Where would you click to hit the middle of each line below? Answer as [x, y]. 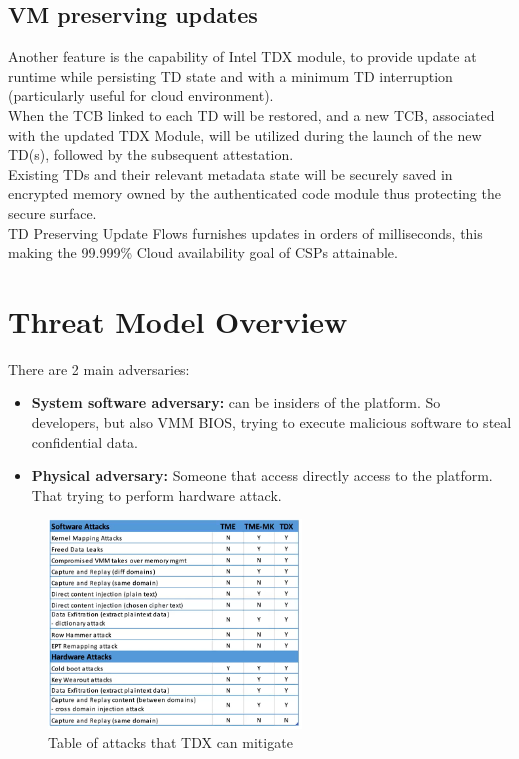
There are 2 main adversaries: [99, 368]
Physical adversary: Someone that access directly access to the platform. [262, 475]
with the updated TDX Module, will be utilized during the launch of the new [245, 134]
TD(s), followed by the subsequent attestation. [151, 154]
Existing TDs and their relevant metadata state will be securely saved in [230, 173]
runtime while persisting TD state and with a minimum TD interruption [230, 75]
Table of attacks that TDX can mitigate [170, 742]
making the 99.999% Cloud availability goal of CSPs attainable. [203, 252]
